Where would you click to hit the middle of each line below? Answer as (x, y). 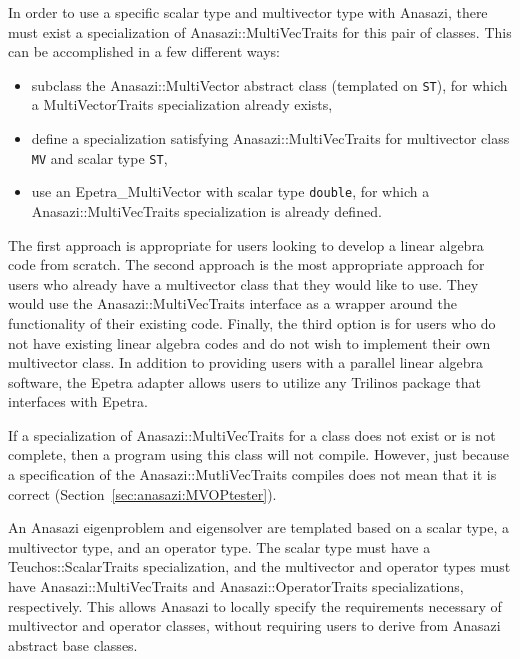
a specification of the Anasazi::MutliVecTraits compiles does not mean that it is (252, 474)
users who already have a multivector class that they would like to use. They (243, 283)
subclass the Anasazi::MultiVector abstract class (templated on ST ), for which (269, 84)
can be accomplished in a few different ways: (144, 51)
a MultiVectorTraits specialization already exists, (182, 104)
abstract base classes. (73, 644)
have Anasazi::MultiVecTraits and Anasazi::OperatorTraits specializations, (236, 586)
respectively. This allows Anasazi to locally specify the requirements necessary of (255, 605)
